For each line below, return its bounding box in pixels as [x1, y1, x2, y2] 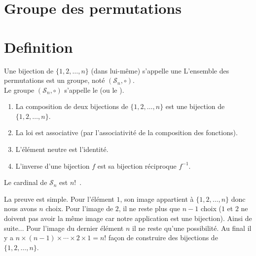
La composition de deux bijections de [15, 101, 128, 111]
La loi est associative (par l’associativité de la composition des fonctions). [15, 127, 238, 138]
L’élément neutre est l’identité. [15, 144, 109, 154]
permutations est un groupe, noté [4, 75, 105, 85]
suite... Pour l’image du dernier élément [4, 222, 124, 233]
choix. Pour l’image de [45, 203, 113, 214]
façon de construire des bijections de [108, 232, 218, 243]
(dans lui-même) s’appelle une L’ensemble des [91, 65, 229, 75]
